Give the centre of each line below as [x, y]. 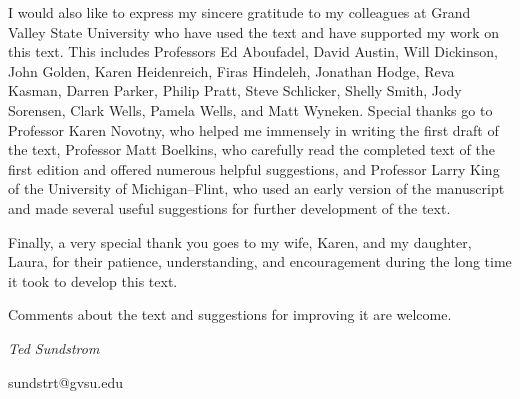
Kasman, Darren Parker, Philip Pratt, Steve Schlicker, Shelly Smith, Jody [235, 90]
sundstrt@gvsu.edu [66, 381]
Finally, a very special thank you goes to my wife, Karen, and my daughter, [240, 241]
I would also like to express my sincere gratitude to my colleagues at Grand [239, 12]
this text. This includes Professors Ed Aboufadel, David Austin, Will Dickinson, [253, 51]
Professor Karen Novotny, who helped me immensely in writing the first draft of [253, 129]
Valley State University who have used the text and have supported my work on [254, 31]
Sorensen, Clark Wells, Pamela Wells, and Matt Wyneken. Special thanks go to [250, 109]
